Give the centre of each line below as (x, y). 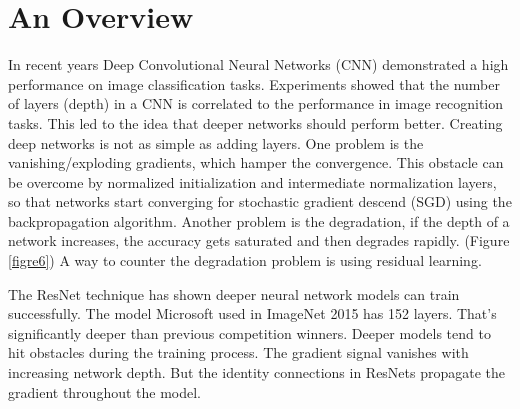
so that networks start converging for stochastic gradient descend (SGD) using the (260, 201)
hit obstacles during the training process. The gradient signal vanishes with (238, 352)
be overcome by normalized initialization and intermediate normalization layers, (252, 181)
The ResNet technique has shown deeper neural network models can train (234, 293)
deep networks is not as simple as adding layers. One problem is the (216, 142)
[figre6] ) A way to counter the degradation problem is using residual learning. (245, 260)
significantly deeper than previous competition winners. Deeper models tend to (249, 332)
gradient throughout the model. (105, 391)
